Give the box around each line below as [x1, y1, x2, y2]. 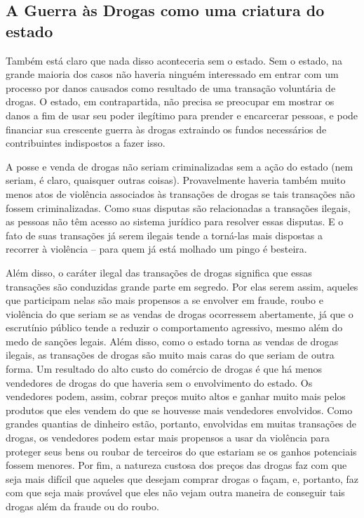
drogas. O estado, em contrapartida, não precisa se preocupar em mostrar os [6, 94, 335, 109]
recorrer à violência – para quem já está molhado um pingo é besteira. [6, 241, 307, 256]
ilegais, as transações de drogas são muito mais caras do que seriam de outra [6, 347, 335, 362]
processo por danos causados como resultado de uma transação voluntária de [6, 80, 336, 95]
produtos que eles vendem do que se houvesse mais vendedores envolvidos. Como [6, 402, 353, 417]
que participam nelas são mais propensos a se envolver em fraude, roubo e [6, 293, 323, 307]
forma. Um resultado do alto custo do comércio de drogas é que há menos [6, 361, 323, 376]
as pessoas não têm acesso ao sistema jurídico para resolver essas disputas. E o [6, 214, 344, 229]
